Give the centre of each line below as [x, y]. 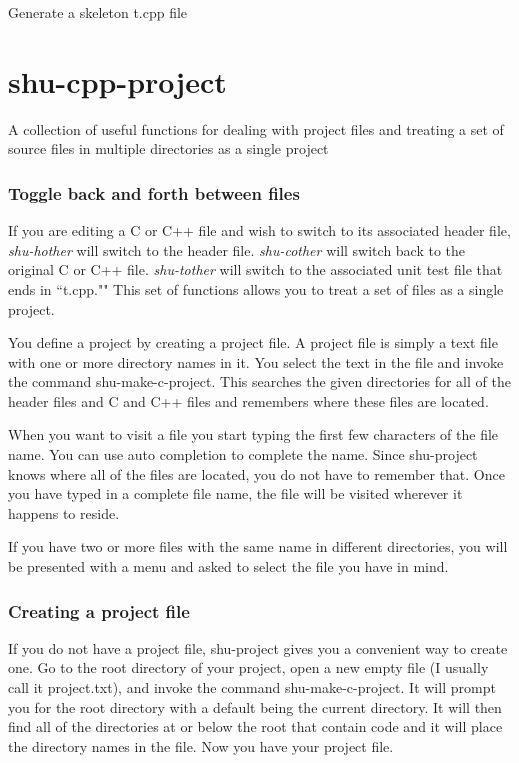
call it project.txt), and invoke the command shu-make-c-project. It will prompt [252, 687]
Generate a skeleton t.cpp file [98, 12]
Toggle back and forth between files [154, 192]
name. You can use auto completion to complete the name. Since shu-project [243, 454]
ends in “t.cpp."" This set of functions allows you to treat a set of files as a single [256, 288]
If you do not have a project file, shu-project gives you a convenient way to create [258, 647]
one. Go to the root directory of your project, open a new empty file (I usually [248, 667]
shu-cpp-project [117, 80]
